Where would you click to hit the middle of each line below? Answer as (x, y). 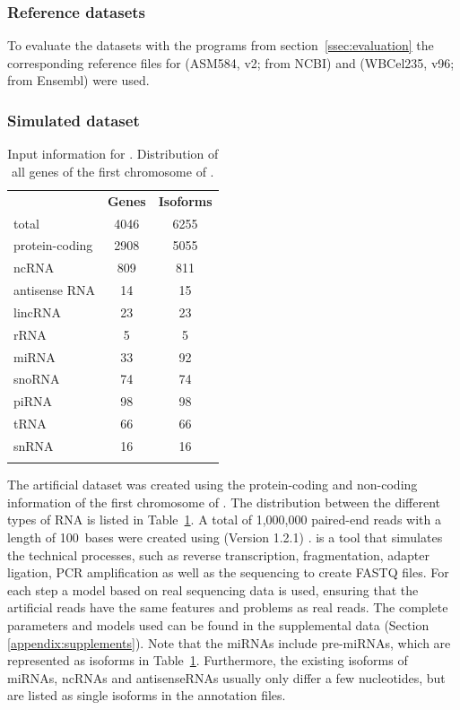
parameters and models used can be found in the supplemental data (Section (218, 625)
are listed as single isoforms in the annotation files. (147, 695)
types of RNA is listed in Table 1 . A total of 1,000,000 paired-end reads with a (224, 520)
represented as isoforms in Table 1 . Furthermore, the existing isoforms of (208, 660)
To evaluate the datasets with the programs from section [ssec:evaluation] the (221, 45)
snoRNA (37, 379)
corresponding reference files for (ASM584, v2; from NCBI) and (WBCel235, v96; (231, 62)
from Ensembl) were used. (78, 80)
